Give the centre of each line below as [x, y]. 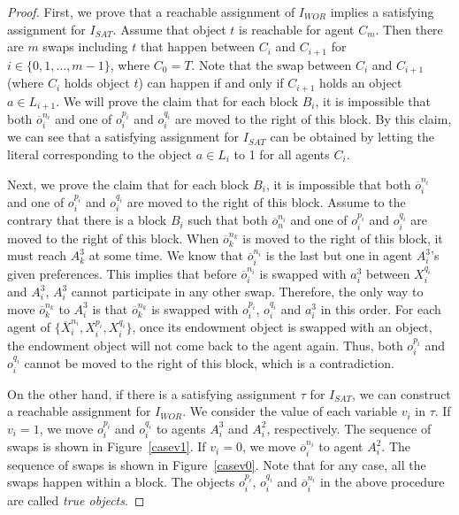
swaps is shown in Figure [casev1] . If [107, 446]
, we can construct [402, 393]
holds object [97, 83]
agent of [29, 327]
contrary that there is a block [87, 220]
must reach [37, 255]
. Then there [409, 29]
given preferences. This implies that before [122, 273]
